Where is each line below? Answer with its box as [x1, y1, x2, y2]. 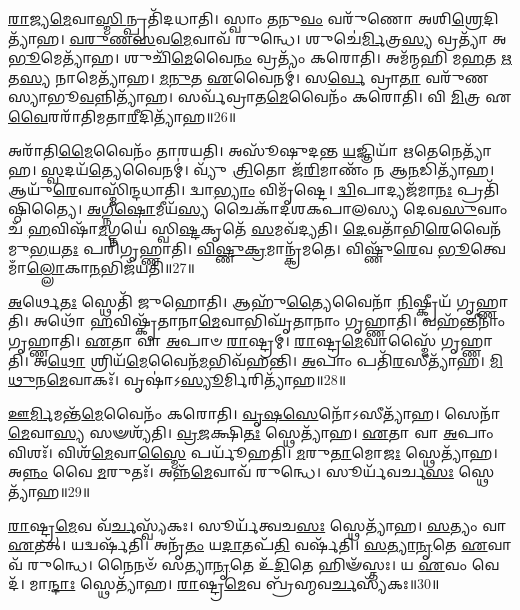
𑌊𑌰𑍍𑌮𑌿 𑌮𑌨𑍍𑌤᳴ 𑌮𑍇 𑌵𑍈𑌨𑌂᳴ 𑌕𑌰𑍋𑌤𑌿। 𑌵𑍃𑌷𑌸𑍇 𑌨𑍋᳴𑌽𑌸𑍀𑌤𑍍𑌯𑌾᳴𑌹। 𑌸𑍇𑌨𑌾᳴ [8, 402, 501, 423]
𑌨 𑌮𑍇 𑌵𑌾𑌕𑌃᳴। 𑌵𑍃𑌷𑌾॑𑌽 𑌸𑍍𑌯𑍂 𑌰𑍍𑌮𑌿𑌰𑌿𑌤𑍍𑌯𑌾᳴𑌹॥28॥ [35, 369, 347, 390]
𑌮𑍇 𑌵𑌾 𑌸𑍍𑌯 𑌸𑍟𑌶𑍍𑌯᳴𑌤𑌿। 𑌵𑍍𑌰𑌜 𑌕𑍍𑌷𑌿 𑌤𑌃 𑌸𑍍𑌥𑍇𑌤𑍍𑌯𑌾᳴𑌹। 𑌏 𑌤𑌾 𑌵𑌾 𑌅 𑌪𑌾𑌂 [8, 422, 494, 443]
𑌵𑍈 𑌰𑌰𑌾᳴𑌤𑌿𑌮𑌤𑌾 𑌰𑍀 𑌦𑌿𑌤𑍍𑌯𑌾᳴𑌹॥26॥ [8, 105, 237, 126]
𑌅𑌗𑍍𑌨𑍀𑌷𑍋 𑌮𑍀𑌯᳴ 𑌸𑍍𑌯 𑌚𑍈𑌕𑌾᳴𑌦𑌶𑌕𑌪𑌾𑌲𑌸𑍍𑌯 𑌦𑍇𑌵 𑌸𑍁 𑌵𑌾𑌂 [86, 198, 508, 219]
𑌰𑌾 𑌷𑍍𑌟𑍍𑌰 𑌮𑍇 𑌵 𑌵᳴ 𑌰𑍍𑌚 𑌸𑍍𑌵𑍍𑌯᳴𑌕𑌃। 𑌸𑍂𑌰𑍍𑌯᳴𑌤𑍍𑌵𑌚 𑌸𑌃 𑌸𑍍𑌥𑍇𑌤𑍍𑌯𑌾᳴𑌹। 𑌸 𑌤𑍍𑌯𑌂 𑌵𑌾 [8, 514, 507, 535]
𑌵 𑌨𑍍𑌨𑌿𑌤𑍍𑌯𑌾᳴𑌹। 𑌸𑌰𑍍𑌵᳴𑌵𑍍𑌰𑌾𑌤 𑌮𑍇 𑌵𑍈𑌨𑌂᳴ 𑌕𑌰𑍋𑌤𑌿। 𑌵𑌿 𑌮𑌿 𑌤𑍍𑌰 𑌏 [79, 86, 512, 107]
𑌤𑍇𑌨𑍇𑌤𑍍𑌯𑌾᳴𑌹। [414, 139, 492, 160]
